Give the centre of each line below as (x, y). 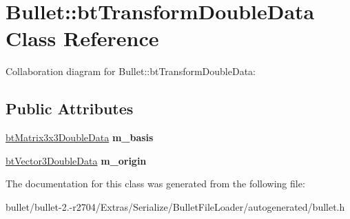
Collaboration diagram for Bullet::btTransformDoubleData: (131, 71)
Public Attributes (70, 108)
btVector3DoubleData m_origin (76, 160)
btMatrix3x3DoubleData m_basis (80, 137)
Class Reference (82, 38)
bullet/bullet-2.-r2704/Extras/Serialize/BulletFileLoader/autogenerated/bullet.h (175, 206)
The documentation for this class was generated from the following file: (155, 184)
